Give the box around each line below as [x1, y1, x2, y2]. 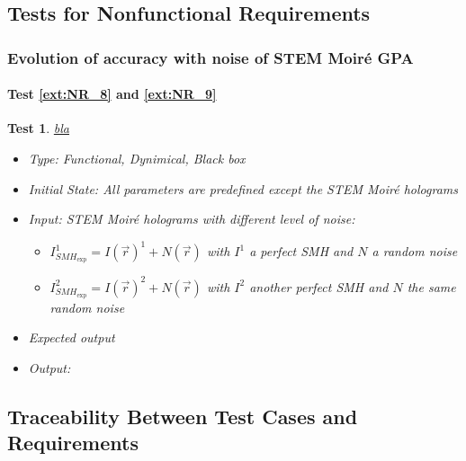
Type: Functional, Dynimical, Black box [28, 149, 246, 168]
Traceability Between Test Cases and [7, 402, 358, 430]
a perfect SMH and [249, 242, 354, 261]
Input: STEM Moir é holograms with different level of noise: [28, 209, 355, 228]
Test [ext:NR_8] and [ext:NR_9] [7, 84, 217, 103]
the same [407, 277, 456, 296]
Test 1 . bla [7, 119, 70, 137]
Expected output [28, 328, 115, 347]
